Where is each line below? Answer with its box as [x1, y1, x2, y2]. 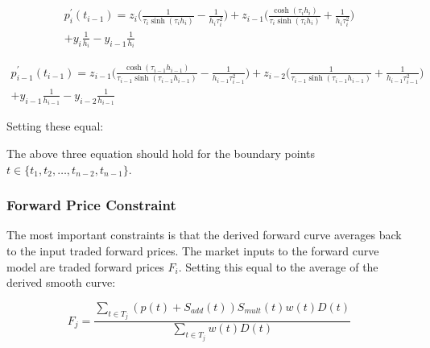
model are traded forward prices [6, 258, 164, 275]
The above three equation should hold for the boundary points [6, 145, 315, 162]
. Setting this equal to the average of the [178, 258, 378, 275]
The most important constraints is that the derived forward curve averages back [6, 226, 402, 243]
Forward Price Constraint [6, 195, 176, 215]
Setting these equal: [6, 118, 104, 135]
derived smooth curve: [6, 274, 116, 291]
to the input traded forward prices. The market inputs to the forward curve [6, 242, 379, 259]
